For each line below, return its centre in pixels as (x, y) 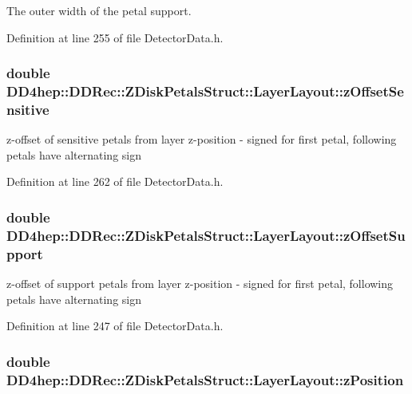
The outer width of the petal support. (99, 10)
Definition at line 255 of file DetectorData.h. (115, 37)
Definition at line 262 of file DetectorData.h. (115, 181)
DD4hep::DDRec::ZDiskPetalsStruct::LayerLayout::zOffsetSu (206, 235)
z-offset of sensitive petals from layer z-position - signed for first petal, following (202, 139)
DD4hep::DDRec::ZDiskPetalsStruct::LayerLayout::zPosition (205, 379)
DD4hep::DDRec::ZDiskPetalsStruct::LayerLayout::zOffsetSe (205, 91)
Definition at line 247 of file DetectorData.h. (115, 326)
